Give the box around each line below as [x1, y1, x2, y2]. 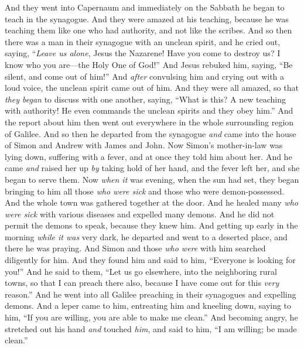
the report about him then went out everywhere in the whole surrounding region [5, 115, 294, 128]
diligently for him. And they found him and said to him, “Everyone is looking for [5, 254, 296, 266]
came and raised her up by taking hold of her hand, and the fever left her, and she [5, 162, 300, 174]
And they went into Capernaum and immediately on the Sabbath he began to [5, 1, 285, 13]
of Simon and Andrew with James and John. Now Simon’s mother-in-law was [5, 139, 283, 151]
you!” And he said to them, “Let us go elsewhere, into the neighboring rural [5, 265, 277, 277]
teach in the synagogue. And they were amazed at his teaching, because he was [5, 12, 289, 25]
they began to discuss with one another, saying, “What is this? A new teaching [5, 93, 286, 105]
